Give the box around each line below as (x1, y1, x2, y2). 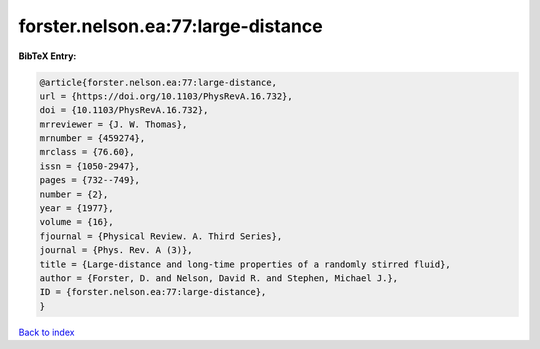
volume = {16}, (39, 216, 114, 228)
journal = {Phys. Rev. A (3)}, (39, 245, 194, 256)
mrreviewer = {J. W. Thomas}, (39, 118, 188, 130)
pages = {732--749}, (39, 175, 140, 186)
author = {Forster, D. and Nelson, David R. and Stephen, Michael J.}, (39, 273, 399, 284)
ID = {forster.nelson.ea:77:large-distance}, (39, 286, 267, 298)
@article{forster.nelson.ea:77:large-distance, (39, 76, 277, 88)
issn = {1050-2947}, (39, 160, 140, 172)
